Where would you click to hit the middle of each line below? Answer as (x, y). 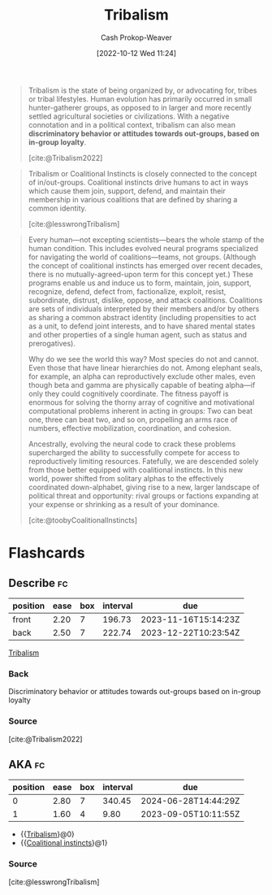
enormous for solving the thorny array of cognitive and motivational (141, 402)
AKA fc (27, 765)
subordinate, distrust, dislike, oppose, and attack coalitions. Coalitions (145, 300)
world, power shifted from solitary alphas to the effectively (126, 478)
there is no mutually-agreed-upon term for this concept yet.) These (141, 274)
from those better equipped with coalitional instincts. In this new (136, 470)
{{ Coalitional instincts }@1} (64, 843)
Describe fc (38, 583)
